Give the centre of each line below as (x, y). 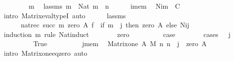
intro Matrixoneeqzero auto (46, 53)
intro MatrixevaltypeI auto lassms (65, 15)
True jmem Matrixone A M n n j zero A (120, 43)
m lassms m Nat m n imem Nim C (104, 6)
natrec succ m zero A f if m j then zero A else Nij (105, 25)
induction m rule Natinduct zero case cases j (117, 34)
